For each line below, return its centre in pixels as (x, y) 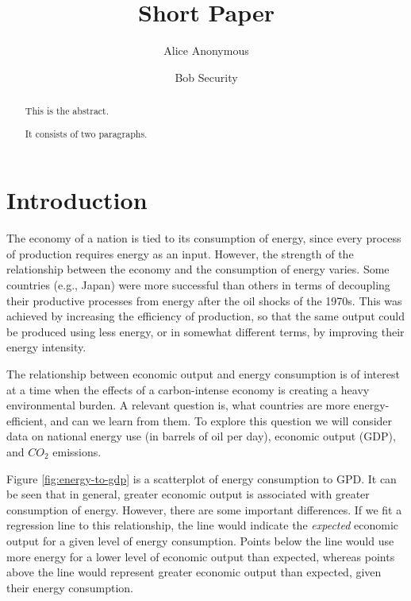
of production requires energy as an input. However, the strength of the (180, 253)
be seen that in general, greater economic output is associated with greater (188, 494)
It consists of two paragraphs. (86, 133)
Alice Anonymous (206, 50)
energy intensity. (46, 347)
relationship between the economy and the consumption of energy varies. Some (198, 269)
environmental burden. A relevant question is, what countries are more (178, 405)
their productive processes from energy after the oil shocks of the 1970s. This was (204, 300)
